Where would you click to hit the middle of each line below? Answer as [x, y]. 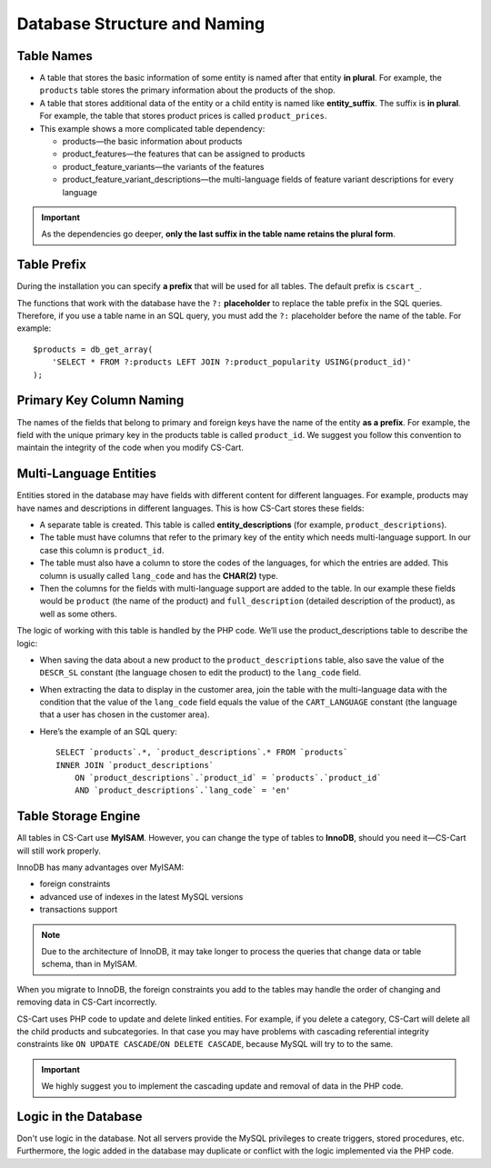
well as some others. [78, 614]
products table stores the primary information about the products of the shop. [187, 90]
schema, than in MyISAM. [90, 964]
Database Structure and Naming [141, 24]
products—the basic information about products [152, 142]
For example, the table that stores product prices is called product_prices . [183, 116]
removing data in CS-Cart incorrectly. [87, 1002]
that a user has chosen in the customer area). [125, 714]
